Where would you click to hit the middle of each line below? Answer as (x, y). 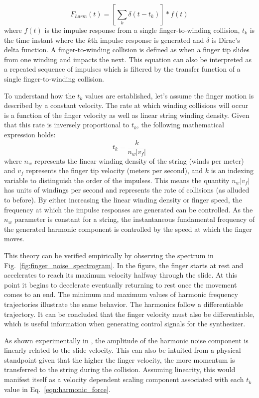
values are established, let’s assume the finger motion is (169, 95)
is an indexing (232, 170)
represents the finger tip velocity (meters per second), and (115, 170)
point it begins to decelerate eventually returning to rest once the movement (121, 284)
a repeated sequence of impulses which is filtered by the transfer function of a (122, 69)
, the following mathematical (180, 125)
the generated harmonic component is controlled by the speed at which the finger (128, 229)
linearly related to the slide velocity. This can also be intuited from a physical (123, 350)
